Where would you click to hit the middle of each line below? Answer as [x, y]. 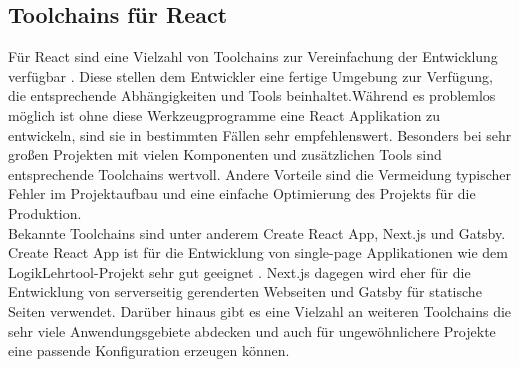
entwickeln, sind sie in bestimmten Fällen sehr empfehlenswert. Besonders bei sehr [260, 134]
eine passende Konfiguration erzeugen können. [149, 350]
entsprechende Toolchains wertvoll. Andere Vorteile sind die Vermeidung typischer [259, 173]
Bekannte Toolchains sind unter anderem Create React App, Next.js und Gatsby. [257, 232]
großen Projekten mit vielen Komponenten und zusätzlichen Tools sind [225, 154]
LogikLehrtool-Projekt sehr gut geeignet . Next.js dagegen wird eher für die [239, 271]
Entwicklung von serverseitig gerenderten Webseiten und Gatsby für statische [245, 291]
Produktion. [45, 212]
